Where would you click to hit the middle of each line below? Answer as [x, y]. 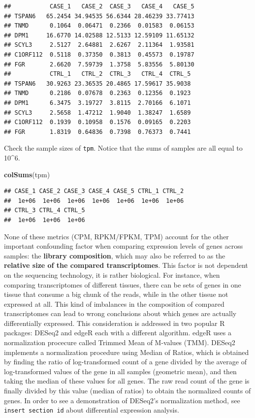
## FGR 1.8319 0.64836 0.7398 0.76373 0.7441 [97, 132]
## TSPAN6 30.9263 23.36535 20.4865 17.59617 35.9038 [97, 83]
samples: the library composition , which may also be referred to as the [115, 255]
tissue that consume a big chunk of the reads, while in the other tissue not [116, 294]
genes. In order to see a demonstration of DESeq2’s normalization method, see [122, 400]
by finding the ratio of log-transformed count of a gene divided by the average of [125, 362]
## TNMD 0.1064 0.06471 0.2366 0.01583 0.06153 [99, 26]
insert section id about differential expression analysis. [92, 410]
